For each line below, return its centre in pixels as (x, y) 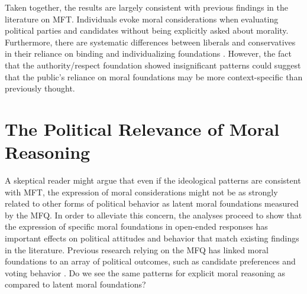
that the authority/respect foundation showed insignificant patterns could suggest (153, 65)
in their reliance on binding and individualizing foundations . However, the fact (148, 53)
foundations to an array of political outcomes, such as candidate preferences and (150, 261)
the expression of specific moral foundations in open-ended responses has (136, 226)
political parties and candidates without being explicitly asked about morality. (147, 30)
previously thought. (40, 88)
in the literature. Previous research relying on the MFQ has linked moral (137, 249)
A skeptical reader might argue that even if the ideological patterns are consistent (153, 180)
